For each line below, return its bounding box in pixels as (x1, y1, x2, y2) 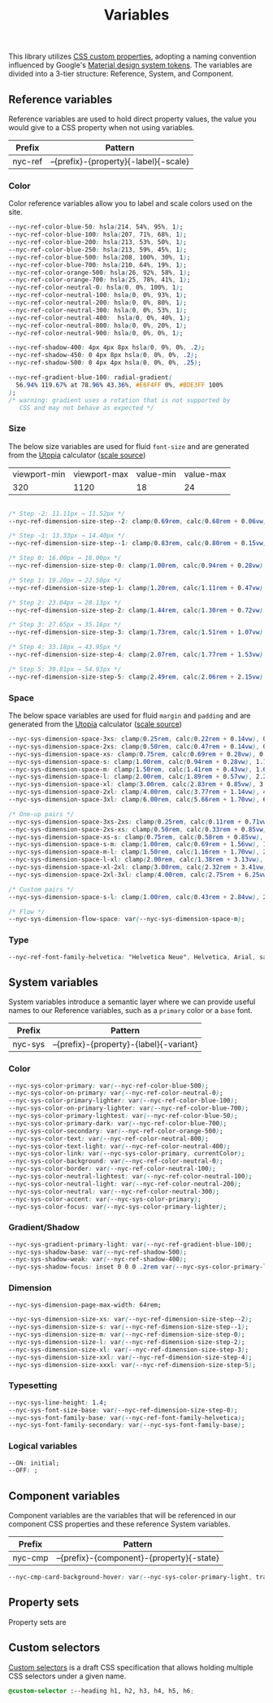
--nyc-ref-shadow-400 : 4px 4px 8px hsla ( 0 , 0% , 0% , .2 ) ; (8, 343, 206, 352)
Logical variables (8, 1440, 78, 1452)
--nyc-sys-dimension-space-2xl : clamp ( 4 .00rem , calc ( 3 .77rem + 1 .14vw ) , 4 (8, 788, 267, 797)
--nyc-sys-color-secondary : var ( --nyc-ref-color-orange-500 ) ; (8, 1127, 223, 1135)
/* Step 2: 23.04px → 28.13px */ (8, 598, 122, 607)
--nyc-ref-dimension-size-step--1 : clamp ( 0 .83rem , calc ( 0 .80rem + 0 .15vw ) (8, 539, 267, 548)
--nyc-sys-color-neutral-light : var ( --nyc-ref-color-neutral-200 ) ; (8, 1180, 242, 1188)
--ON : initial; (8, 1459, 60, 1467)
